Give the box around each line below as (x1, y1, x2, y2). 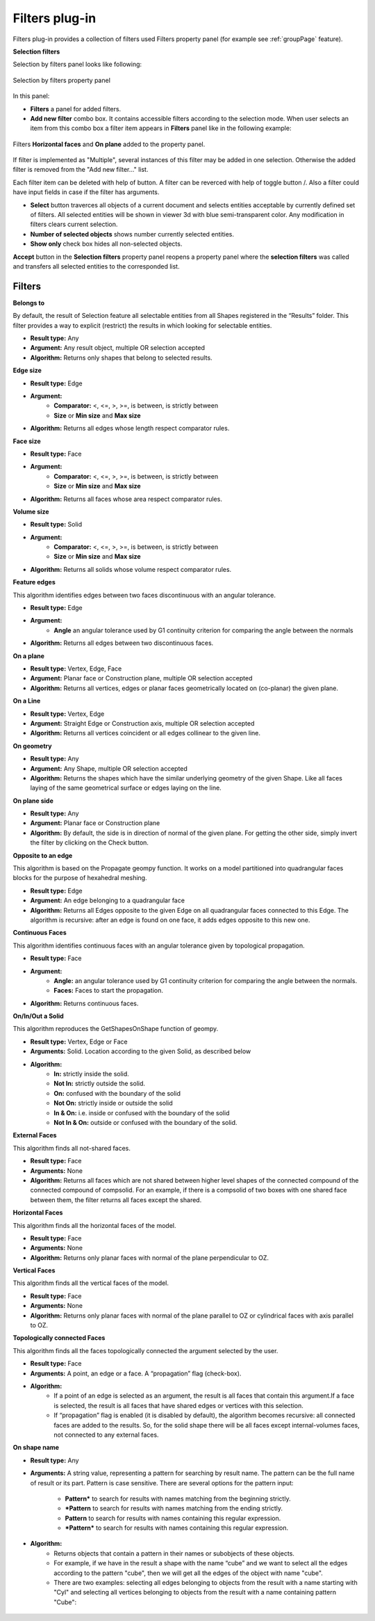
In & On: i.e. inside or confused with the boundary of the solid (53, 1108, 230, 1117)
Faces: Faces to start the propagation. (53, 987, 163, 995)
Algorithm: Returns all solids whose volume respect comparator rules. (30, 565, 232, 573)
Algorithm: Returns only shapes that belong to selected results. (30, 353, 212, 362)
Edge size (12, 366, 42, 375)
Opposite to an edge (12, 851, 73, 859)
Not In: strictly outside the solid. (53, 1079, 146, 1088)
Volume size (12, 507, 49, 516)
